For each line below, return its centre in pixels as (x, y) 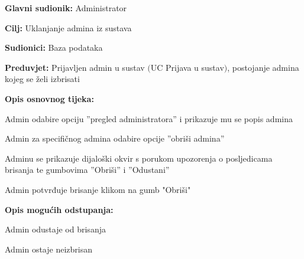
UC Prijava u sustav (187, 67)
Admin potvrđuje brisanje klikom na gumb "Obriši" (98, 189)
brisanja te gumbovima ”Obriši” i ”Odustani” (87, 170)
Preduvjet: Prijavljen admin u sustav (75, 67)
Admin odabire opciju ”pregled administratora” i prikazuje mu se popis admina (149, 118)
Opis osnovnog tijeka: (49, 98)
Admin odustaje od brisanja (55, 229)
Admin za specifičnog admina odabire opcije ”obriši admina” (115, 138)
